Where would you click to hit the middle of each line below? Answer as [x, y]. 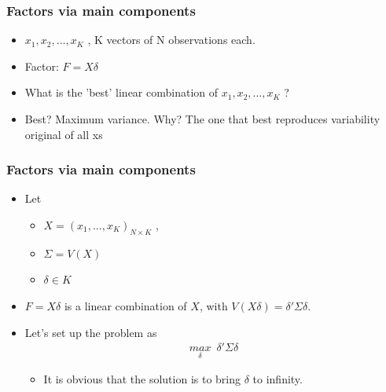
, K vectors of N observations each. [171, 40]
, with [213, 305]
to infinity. [278, 379]
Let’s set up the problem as [91, 332]
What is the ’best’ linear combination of [121, 92]
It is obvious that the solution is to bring [142, 379]
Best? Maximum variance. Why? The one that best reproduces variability [202, 119]
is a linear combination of [125, 305]
